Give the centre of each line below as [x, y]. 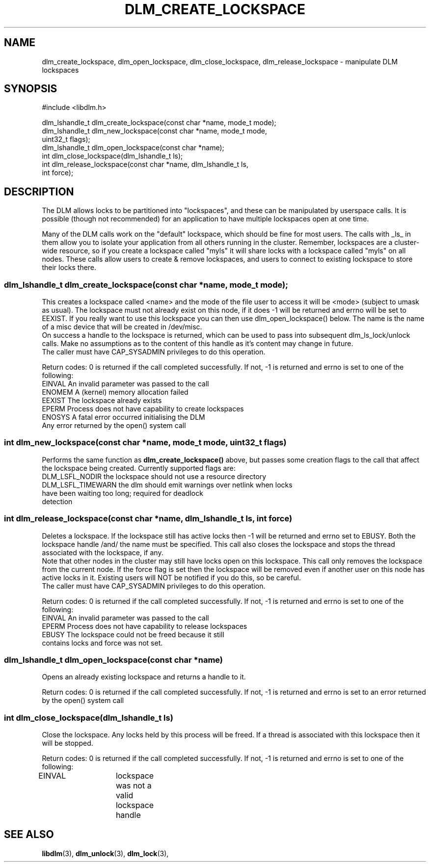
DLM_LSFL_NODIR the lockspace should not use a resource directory [154, 476]
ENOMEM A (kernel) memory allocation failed [115, 392]
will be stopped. [67, 743]
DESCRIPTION [39, 191]
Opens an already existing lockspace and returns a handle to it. [144, 677]
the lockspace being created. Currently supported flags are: [139, 468]
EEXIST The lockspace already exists [102, 401]
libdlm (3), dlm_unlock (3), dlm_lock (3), [105, 853]
